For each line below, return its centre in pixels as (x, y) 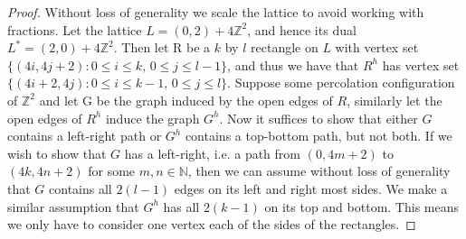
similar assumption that (73, 206)
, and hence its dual (302, 29)
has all (181, 206)
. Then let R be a (162, 47)
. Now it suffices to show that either (319, 118)
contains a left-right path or (85, 136)
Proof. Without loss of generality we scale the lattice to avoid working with (216, 12)
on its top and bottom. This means (361, 206)
